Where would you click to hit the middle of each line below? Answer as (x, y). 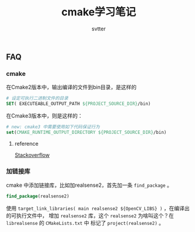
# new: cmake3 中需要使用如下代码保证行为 (53, 127)
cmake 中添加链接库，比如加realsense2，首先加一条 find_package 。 (89, 185)
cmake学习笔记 (99, 12)
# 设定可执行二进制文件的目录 (37, 98)
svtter (99, 28)
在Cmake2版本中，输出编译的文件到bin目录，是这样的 (71, 87)
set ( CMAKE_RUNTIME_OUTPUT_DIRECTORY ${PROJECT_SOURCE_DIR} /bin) (86, 132)
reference (26, 143)
